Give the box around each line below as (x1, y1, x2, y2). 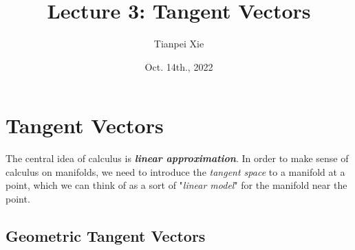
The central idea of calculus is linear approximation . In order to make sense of (6, 151, 349, 166)
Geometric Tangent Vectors (6, 225, 206, 247)
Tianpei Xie (153, 36, 204, 51)
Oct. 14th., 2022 (144, 59, 213, 73)
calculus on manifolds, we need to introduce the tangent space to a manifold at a (6, 164, 345, 179)
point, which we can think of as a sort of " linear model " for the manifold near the (6, 178, 347, 192)
